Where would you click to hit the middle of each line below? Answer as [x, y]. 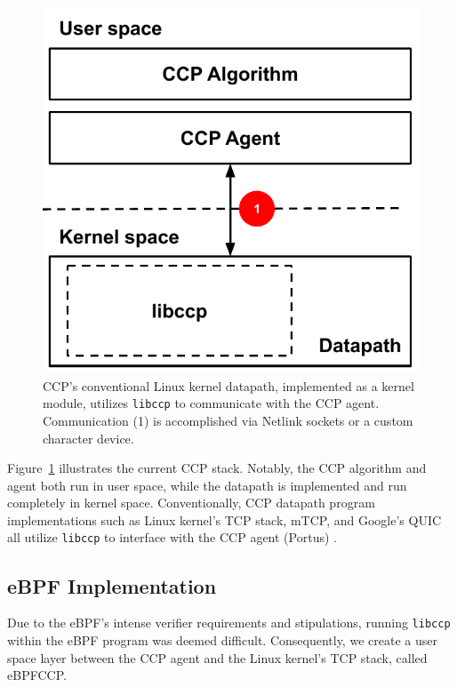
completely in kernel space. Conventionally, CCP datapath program [191, 503]
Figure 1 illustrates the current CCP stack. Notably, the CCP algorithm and [217, 468]
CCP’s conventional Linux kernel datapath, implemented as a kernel [228, 385]
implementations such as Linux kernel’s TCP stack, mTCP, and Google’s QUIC [224, 519]
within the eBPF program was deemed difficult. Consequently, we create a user [222, 639]
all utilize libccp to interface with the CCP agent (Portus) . [172, 537]
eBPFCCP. [37, 675]
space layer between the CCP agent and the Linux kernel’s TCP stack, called [217, 657]
